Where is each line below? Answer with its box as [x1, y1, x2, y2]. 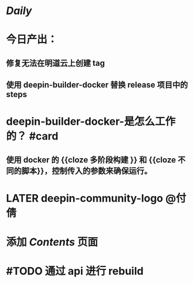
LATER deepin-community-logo [6, 191, 164, 205]
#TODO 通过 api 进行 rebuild [6, 265, 144, 278]
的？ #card [6, 129, 59, 143]
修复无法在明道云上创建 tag [6, 58, 105, 68]
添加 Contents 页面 [6, 235, 98, 249]
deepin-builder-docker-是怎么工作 [6, 115, 176, 128]
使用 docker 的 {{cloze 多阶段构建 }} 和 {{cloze [6, 155, 176, 165]
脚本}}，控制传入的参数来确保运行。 [21, 166, 152, 176]
